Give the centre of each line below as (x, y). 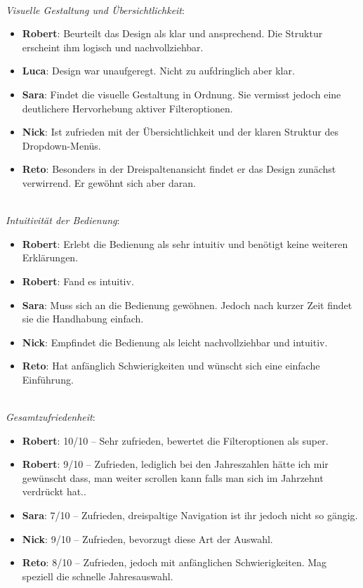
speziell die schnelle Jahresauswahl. (98, 576)
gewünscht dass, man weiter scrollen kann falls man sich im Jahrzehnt (173, 477)
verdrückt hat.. (54, 491)
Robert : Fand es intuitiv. (78, 281)
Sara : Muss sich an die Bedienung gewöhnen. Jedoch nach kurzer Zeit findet (187, 305)
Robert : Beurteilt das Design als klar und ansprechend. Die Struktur (172, 33)
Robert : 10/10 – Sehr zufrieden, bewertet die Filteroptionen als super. (175, 440)
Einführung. (48, 379)
